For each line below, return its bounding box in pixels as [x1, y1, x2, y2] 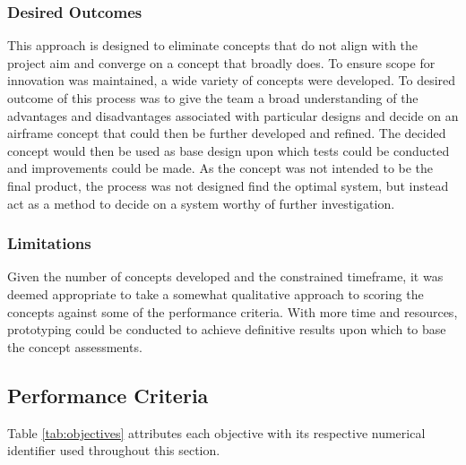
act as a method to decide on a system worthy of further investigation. [7, 194, 395, 212]
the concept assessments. [7, 337, 142, 356]
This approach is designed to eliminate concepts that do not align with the [7, 36, 419, 55]
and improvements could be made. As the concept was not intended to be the [7, 159, 434, 177]
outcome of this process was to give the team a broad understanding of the [7, 89, 419, 107]
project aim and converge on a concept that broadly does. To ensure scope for [7, 53, 436, 72]
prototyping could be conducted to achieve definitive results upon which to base [7, 320, 446, 339]
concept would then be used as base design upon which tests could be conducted [7, 141, 450, 159]
